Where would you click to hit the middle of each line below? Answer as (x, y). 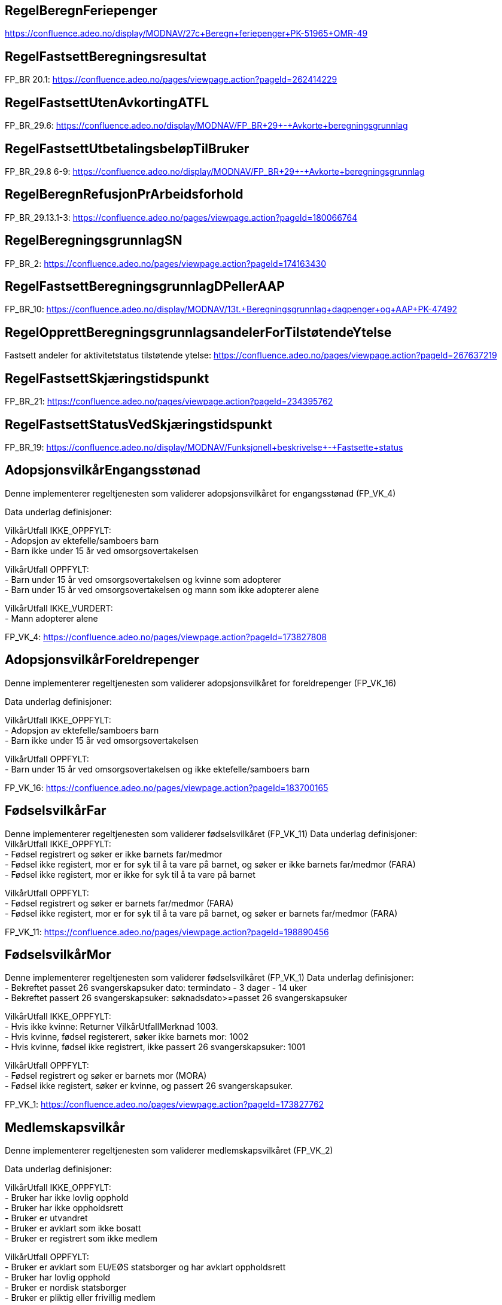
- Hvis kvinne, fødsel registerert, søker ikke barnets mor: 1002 (127, 1037)
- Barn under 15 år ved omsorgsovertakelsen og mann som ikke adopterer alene (162, 589)
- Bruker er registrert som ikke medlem (81, 1239)
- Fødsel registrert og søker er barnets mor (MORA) (106, 1076)
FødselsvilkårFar (56, 811)
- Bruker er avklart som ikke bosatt (73, 1228)
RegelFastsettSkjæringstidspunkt (107, 378)
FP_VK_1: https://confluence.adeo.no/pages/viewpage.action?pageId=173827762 (165, 1105)
